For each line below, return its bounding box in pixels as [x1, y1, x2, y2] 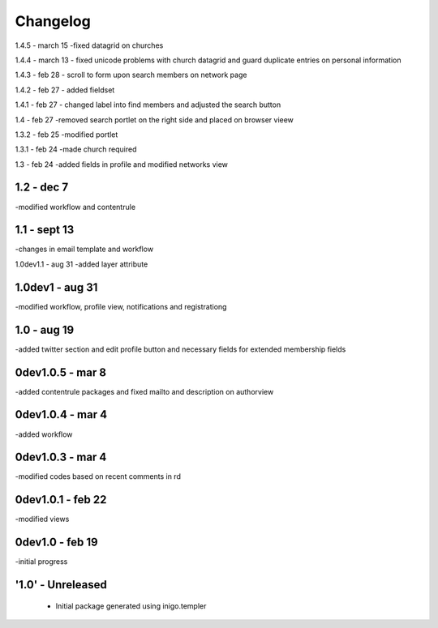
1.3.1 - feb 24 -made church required [15, 144, 137, 154]
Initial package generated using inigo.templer [55, 600, 207, 611]
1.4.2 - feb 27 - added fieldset [15, 85, 115, 95]
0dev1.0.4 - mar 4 [15, 408, 108, 421]
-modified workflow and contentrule [15, 202, 136, 211]
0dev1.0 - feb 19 [15, 536, 98, 549]
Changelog [15, 12, 91, 30]
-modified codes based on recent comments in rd [15, 472, 182, 481]
